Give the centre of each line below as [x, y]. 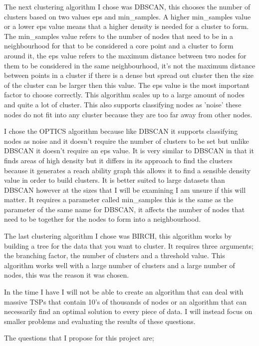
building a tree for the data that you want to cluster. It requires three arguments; [129, 245]
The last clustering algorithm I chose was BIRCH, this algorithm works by [118, 236]
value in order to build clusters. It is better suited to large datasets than [115, 180]
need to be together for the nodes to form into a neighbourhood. [103, 219]
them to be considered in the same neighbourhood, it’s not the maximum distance [130, 65]
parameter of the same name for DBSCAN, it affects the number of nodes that [125, 209]
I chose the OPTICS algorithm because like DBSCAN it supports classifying [121, 131]
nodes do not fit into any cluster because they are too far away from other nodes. [128, 114]
